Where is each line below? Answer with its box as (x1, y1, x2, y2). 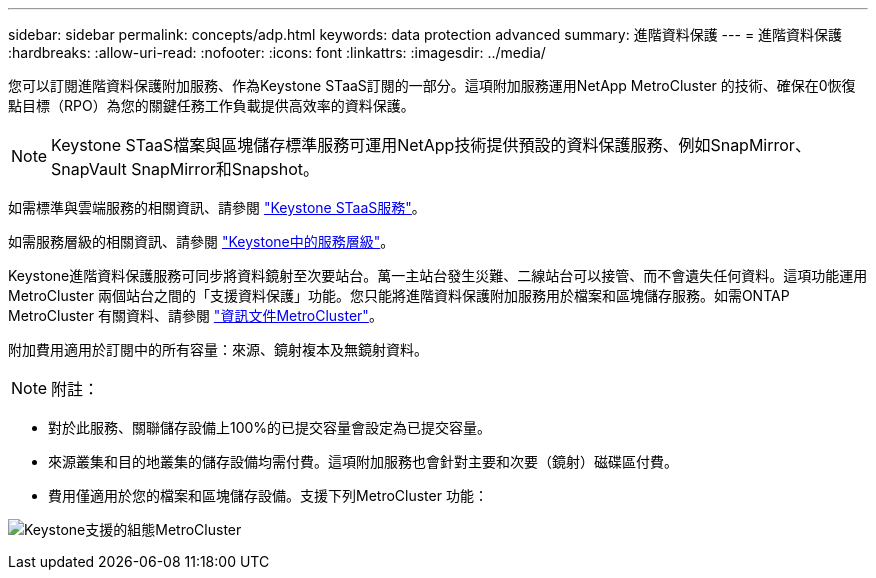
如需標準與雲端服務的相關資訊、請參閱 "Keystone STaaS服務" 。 (8, 199, 426, 216)
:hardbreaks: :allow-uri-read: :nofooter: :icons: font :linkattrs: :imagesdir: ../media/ (8, 44, 546, 61)
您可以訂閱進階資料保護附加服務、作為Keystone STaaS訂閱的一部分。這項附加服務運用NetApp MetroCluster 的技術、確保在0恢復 (8, 77, 856, 94)
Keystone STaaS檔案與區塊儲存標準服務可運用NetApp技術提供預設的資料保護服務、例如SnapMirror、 (51, 135, 811, 155)
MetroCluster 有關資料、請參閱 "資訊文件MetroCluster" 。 (8, 307, 383, 324)
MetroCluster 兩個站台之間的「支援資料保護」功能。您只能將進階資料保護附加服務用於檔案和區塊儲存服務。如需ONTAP (8, 287, 790, 304)
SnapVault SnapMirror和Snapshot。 (51, 159, 319, 179)
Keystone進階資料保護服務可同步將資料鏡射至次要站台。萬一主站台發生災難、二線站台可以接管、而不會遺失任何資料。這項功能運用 (8, 267, 868, 284)
